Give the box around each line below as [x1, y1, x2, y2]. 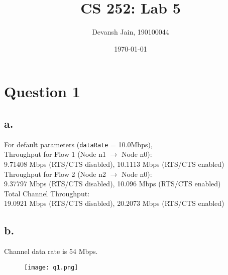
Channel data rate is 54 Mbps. [4, 246, 98, 256]
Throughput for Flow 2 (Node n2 [4, 168, 106, 179]
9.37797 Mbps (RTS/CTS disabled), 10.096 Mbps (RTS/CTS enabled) [4, 178, 221, 189]
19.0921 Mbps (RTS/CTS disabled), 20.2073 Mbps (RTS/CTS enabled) [4, 198, 224, 208]
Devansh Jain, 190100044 [92, 27, 169, 37]
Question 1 [4, 81, 80, 102]
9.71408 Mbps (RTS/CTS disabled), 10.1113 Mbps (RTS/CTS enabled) [4, 158, 224, 169]
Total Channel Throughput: [4, 188, 90, 198]
